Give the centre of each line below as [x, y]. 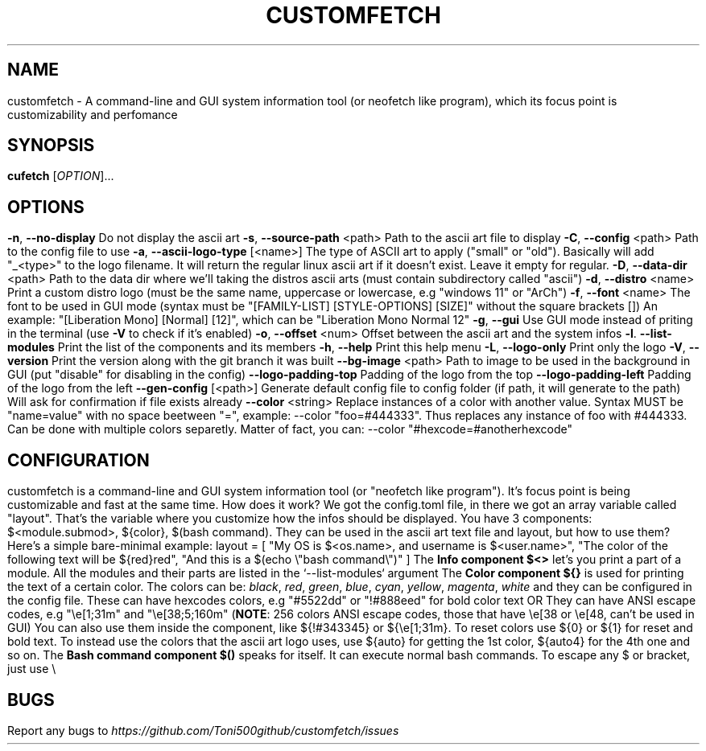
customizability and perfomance [93, 114]
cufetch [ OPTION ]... [61, 176]
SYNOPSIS [51, 146]
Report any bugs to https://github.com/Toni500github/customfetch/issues [203, 730]
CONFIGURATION [78, 460]
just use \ [32, 669]
